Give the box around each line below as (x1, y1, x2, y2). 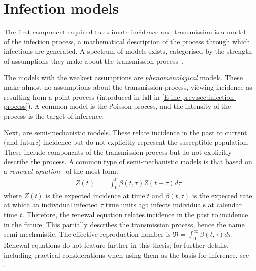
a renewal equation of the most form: (4, 166, 118, 176)
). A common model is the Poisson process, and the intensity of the (28, 101, 231, 111)
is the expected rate (192, 190, 252, 200)
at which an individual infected (4, 200, 98, 210)
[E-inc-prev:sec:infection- (162, 91, 236, 102)
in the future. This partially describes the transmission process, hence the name (4, 219, 245, 229)
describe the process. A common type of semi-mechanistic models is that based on (4, 156, 252, 167)
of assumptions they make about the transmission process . (4, 55, 183, 66)
